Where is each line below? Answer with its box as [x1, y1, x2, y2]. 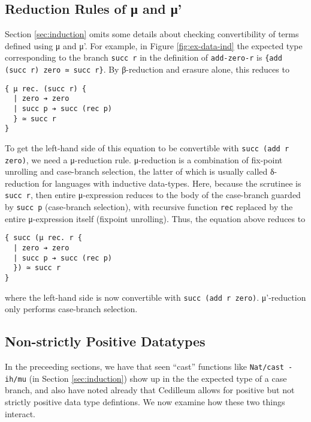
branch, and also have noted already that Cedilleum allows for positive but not [5, 384, 295, 396]
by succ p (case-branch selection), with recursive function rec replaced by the [5, 200, 293, 213]
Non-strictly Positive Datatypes [5, 332, 206, 351]
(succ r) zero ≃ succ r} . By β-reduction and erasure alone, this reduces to [5, 63, 289, 76]
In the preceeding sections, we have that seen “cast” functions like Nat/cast [5, 360, 284, 373]
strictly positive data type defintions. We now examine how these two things [5, 396, 285, 408]
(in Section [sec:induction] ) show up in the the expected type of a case [29, 372, 287, 384]
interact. [5, 407, 35, 420]
